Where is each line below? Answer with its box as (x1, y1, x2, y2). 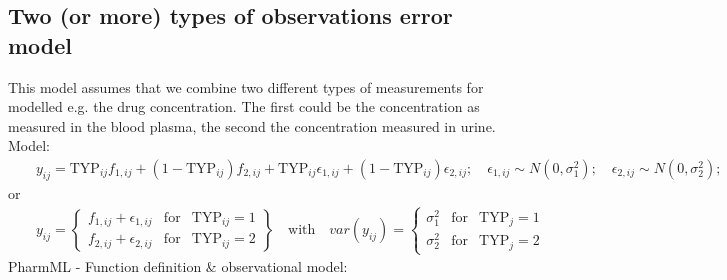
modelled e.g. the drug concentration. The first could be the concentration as (8, 96, 480, 117)
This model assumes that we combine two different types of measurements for (8, 76, 484, 97)
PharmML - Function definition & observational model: (8, 256, 348, 277)
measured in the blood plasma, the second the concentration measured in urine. (8, 115, 496, 136)
